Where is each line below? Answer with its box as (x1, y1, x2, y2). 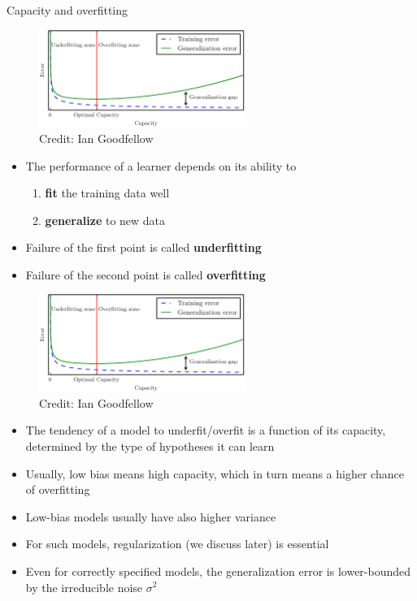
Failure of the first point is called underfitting (25, 239, 262, 256)
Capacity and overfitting (7, 2, 128, 18)
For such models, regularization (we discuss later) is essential (25, 535, 329, 552)
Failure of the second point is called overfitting (25, 266, 266, 283)
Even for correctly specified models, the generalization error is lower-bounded (25, 562, 411, 579)
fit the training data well (45, 184, 170, 201)
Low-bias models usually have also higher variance (25, 508, 276, 525)
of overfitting (25, 481, 90, 498)
